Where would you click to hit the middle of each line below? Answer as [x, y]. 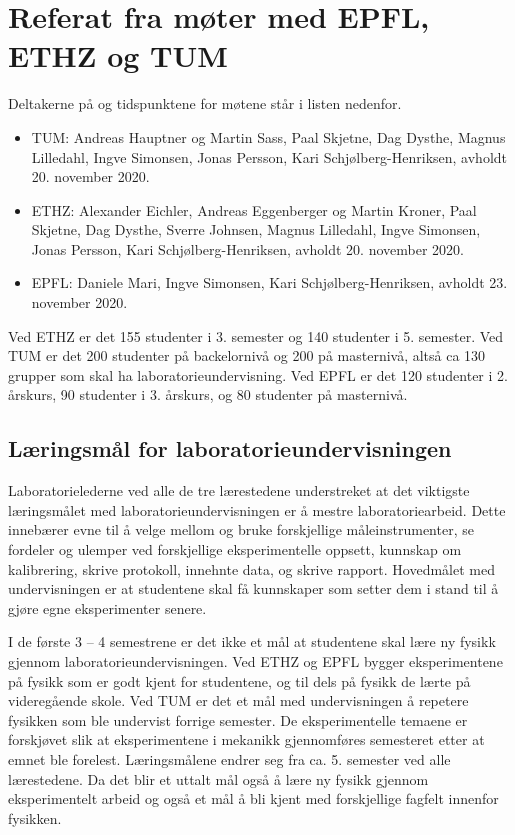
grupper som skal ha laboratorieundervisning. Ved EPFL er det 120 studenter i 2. [258, 374]
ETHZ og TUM [118, 55]
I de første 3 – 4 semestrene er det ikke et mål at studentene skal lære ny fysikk [252, 641]
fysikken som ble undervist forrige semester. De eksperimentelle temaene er [238, 719]
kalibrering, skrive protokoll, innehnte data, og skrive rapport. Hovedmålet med [251, 568]
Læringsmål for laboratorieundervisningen [230, 448]
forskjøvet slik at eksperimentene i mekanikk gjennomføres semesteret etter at [246, 739]
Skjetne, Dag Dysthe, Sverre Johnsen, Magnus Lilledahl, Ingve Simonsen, [256, 229]
